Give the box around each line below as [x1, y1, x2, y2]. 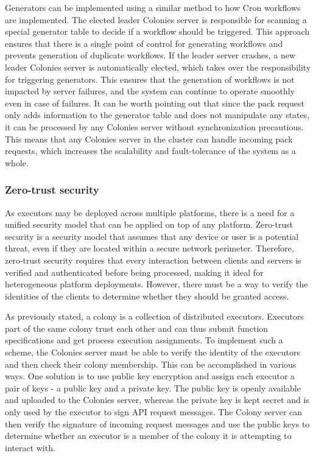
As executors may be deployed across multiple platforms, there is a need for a [5, 206, 295, 219]
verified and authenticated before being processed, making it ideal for [5, 265, 264, 278]
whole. [5, 156, 29, 169]
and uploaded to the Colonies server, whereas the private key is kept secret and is [5, 393, 309, 406]
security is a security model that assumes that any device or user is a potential [5, 230, 299, 242]
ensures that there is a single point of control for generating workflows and [5, 37, 283, 49]
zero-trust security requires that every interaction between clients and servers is [5, 253, 301, 266]
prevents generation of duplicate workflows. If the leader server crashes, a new [5, 49, 296, 61]
